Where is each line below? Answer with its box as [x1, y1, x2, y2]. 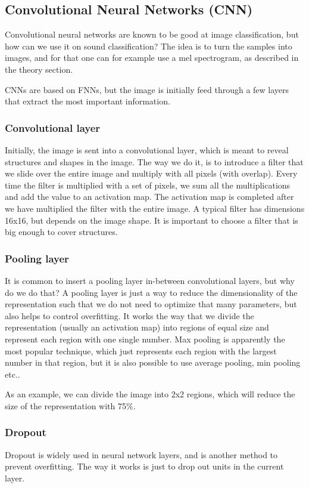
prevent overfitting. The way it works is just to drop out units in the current [5, 460, 284, 472]
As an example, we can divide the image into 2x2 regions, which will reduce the [5, 388, 295, 400]
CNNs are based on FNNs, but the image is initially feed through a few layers [5, 83, 289, 95]
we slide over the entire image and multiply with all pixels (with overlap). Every [5, 167, 298, 180]
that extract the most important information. [5, 95, 170, 107]
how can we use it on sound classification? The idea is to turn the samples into [5, 39, 292, 52]
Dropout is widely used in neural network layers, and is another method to [5, 448, 278, 461]
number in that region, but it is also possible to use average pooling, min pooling [5, 356, 301, 369]
